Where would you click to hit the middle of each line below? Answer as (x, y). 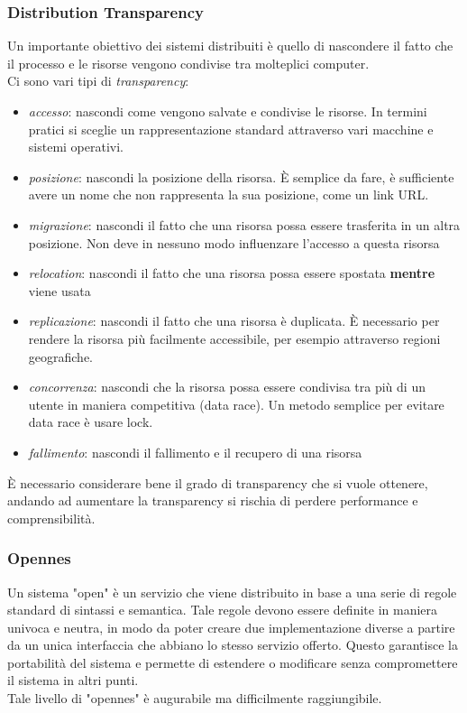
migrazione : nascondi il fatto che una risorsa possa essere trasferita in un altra (244, 224)
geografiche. (61, 356)
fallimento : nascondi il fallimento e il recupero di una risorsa (195, 452)
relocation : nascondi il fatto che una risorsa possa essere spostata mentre (232, 273)
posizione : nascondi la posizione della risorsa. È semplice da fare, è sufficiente (241, 176)
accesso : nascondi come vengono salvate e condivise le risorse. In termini (228, 111)
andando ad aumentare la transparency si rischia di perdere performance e (213, 500)
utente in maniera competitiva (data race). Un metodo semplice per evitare (236, 404)
